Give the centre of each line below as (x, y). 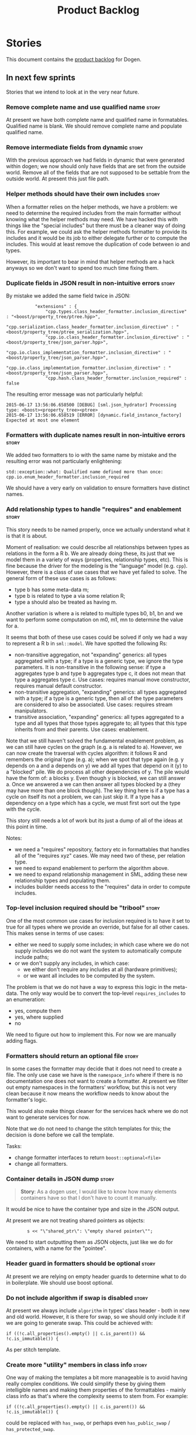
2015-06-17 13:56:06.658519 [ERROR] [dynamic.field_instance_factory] (94, 415)
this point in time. (27, 827)
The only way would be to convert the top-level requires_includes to (103, 993)
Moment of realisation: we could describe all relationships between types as (98, 547)
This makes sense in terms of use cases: (55, 933)
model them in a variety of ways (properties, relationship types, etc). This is (97, 559)
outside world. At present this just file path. (58, 179)
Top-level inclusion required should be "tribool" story (83, 908)
